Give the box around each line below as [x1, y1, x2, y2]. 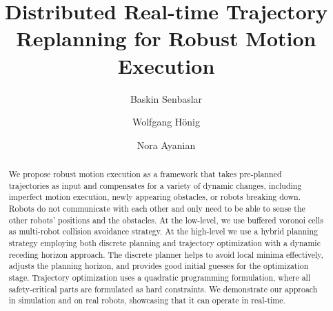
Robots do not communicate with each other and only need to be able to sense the [8, 203, 305, 214]
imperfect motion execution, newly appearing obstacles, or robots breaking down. [8, 191, 301, 203]
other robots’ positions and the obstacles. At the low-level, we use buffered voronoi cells [8, 214, 323, 225]
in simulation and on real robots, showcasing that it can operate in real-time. [8, 294, 285, 306]
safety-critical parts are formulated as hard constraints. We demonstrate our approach [8, 283, 318, 294]
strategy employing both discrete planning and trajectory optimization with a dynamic [8, 237, 321, 249]
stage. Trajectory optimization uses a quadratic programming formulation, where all [8, 271, 311, 283]
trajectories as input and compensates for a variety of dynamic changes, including [8, 179, 302, 191]
